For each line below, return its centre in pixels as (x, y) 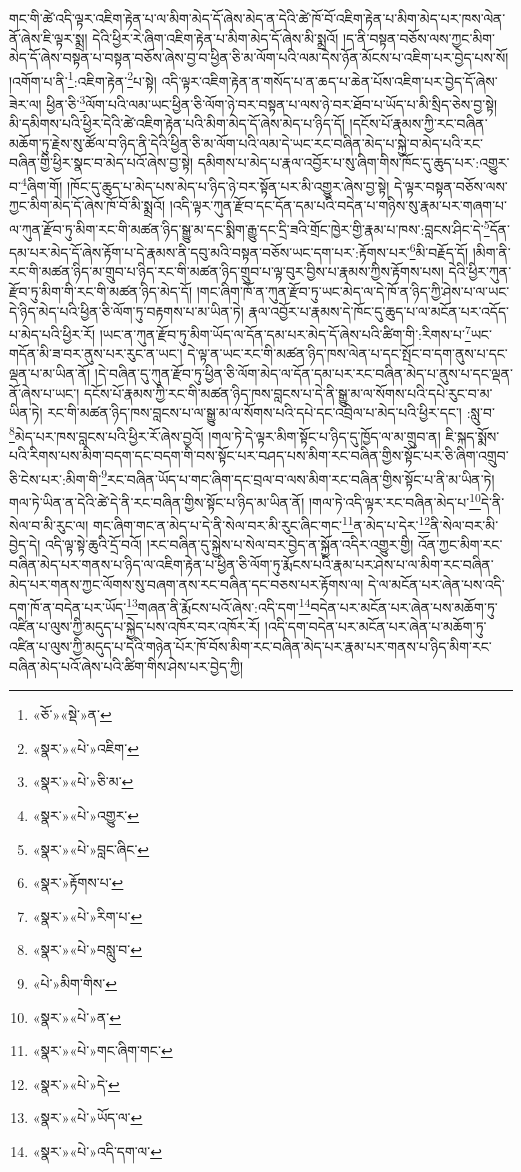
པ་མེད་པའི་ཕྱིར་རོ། (52, 333)
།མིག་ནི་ (491, 251)
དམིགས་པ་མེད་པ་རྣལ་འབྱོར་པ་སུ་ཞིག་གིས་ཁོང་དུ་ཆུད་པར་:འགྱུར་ (353, 162)
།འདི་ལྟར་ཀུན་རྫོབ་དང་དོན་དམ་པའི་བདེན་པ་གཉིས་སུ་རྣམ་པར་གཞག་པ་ (338, 205)
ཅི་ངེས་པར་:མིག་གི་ (55, 478)
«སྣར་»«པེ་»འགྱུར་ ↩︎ (86, 815)
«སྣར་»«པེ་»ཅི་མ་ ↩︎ (83, 781)
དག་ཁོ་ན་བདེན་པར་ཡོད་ (68, 606)
